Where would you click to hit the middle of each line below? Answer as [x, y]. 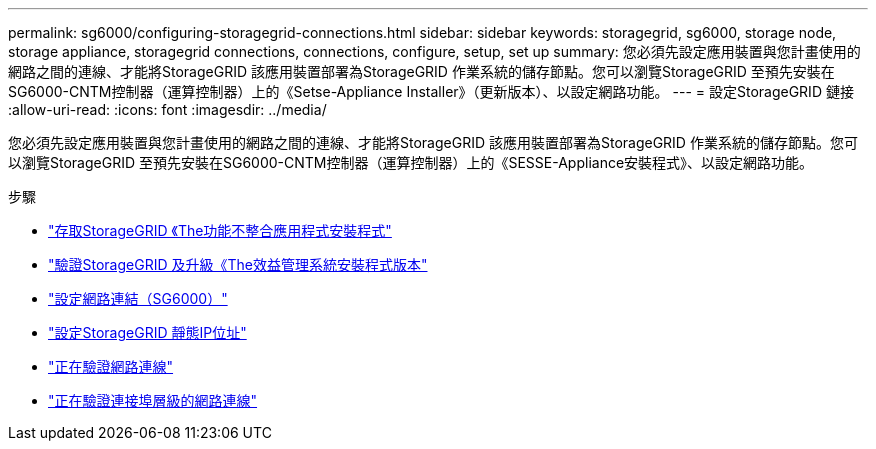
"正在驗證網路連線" [111, 366]
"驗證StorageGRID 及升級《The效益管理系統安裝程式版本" [238, 264]
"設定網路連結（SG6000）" [138, 298]
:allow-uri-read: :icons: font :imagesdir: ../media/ [167, 109]
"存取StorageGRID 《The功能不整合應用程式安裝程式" [220, 230]
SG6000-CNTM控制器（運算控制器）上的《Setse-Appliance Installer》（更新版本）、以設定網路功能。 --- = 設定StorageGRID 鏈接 [431, 91]
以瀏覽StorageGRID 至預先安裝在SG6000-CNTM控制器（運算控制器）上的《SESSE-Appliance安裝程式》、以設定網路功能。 [411, 162]
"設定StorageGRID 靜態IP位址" [147, 332]
